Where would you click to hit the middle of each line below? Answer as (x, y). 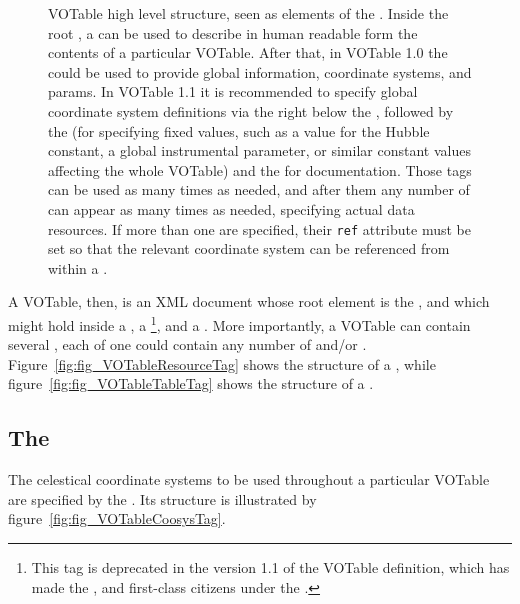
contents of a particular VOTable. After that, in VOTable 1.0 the (248, 52)
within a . (78, 267)
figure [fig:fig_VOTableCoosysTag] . (117, 518)
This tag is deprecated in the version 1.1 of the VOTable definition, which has (270, 566)
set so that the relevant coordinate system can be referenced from (249, 248)
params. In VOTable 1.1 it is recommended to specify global (233, 91)
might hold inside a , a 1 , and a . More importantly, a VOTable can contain (239, 323)
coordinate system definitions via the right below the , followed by (251, 110)
